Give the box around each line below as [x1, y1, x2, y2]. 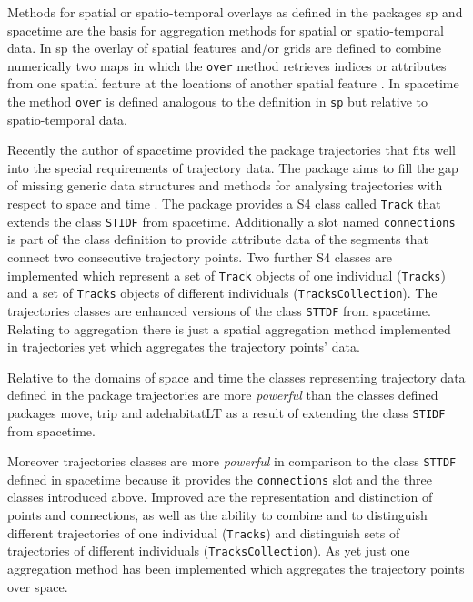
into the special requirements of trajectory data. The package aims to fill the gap [7, 158, 458, 177]
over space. [7, 576, 68, 596]
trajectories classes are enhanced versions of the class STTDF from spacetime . [7, 301, 431, 320]
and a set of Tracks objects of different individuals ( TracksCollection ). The [7, 283, 438, 302]
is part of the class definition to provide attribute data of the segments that [7, 230, 428, 249]
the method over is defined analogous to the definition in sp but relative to [7, 92, 428, 111]
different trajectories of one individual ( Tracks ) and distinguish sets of [7, 523, 400, 542]
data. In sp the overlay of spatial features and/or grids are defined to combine [7, 38, 441, 57]
